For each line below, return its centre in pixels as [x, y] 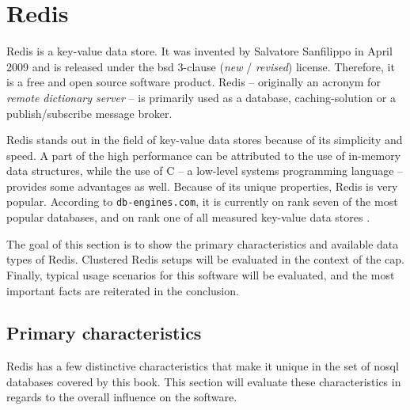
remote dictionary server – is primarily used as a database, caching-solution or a [201, 97]
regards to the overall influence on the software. [122, 397]
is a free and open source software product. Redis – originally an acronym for [194, 82]
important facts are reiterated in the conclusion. [123, 290]
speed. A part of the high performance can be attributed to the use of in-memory [204, 155]
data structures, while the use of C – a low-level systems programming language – [205, 171]
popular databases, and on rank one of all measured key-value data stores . [188, 217]
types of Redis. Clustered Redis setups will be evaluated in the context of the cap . [205, 259]
